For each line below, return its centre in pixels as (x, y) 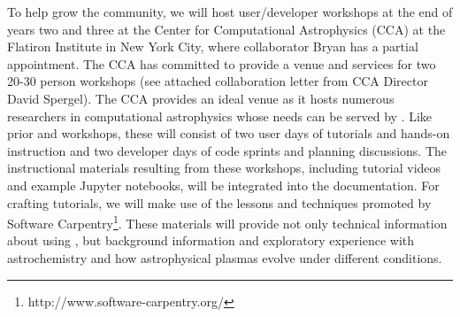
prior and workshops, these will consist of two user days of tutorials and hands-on (229, 133)
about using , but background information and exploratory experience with (211, 240)
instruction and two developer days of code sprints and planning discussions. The (227, 150)
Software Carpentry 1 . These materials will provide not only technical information (227, 222)
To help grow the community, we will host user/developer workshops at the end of (230, 12)
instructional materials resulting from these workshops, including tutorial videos (224, 168)
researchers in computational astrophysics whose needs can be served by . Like (220, 116)
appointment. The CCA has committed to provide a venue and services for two (222, 63)
